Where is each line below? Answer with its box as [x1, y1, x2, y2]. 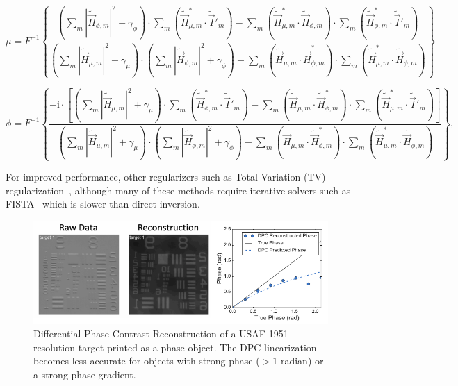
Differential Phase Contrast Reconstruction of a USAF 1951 [33, 326, 288, 341]
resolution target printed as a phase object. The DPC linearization [33, 339, 317, 354]
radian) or [280, 353, 324, 368]
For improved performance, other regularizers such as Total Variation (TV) [6, 169, 326, 183]
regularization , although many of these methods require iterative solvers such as [6, 183, 351, 197]
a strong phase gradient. [33, 367, 136, 382]
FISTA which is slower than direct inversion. [6, 196, 200, 211]
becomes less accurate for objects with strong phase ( [33, 353, 260, 368]
